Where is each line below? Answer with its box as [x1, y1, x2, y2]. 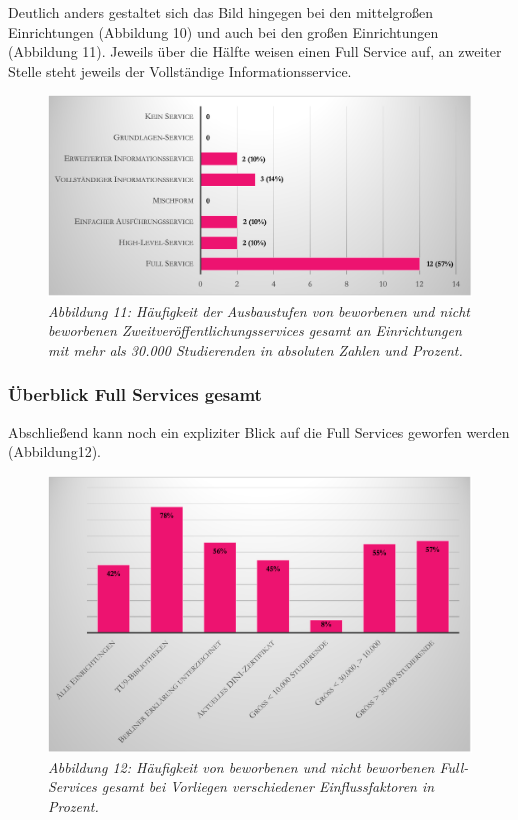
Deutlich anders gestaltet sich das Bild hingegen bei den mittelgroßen [8, 2, 434, 22]
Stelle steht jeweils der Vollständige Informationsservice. [8, 60, 352, 81]
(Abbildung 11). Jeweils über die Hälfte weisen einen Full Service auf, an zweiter [8, 41, 502, 62]
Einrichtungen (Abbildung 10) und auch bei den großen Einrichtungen [8, 21, 439, 42]
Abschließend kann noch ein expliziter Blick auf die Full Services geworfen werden [8, 421, 510, 442]
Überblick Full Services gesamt [8, 382, 262, 407]
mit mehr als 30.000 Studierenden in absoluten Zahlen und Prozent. [48, 339, 463, 360]
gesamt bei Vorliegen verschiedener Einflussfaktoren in [101, 776, 435, 797]
